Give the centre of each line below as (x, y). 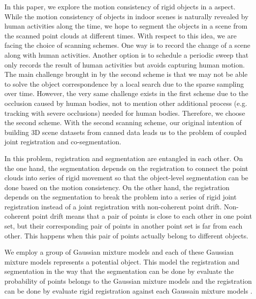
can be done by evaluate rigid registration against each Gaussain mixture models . (128, 290)
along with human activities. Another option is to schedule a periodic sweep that (127, 54)
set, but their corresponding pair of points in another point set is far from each (124, 226)
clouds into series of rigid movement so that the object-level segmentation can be (127, 178)
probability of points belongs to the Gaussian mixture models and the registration (128, 281)
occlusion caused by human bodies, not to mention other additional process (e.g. (126, 103)
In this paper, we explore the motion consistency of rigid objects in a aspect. (120, 6)
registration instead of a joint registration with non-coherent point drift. (113, 206)
